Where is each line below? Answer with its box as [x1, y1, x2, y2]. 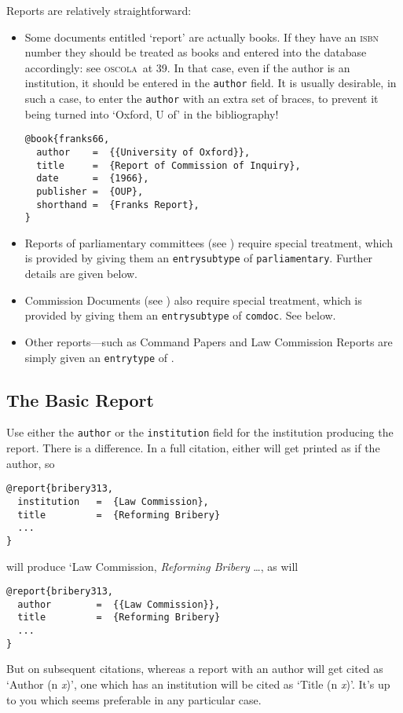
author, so [6, 455, 55, 471]
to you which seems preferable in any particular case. [6, 691, 262, 708]
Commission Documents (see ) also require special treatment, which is [24, 291, 362, 308]
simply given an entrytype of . [24, 349, 174, 365]
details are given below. [24, 265, 138, 282]
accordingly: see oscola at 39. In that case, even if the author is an [24, 59, 350, 75]
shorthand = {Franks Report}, [36, 199, 200, 210]
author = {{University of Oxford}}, [36, 146, 251, 158]
